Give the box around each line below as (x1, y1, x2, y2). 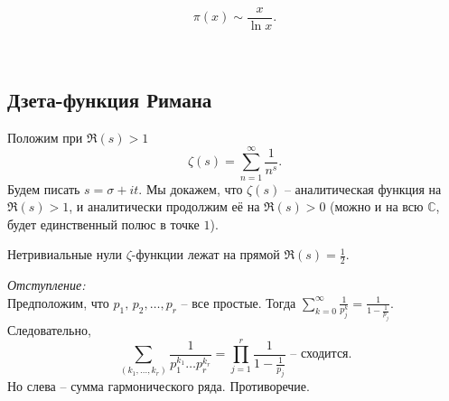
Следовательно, (7, 320, 91, 339)
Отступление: (7, 275, 86, 294)
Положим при (7, 127, 83, 146)
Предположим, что (7, 293, 109, 312)
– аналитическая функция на (284, 179, 442, 198)
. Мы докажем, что (138, 179, 243, 198)
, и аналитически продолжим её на (69, 197, 260, 216)
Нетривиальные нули (7, 245, 123, 264)
